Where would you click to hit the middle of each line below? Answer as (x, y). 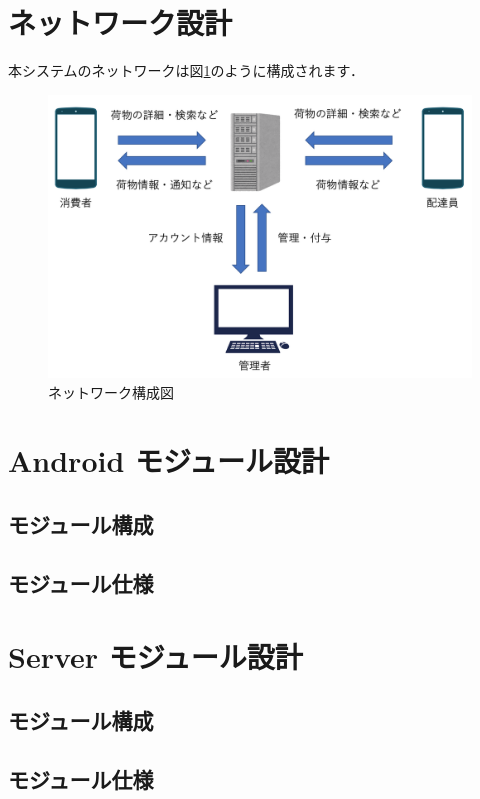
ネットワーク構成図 (111, 391)
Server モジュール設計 (155, 656)
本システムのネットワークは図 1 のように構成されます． (186, 70)
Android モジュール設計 (169, 460)
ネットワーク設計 (120, 22)
